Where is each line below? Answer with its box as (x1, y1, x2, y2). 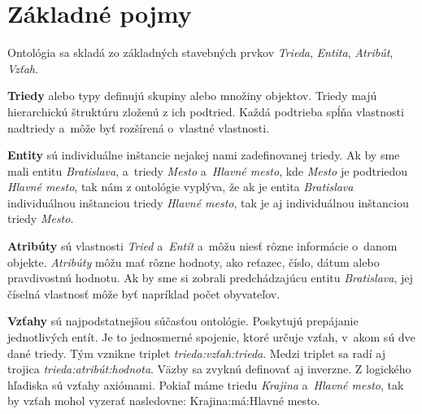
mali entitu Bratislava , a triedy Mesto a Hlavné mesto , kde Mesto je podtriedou (7, 162, 408, 179)
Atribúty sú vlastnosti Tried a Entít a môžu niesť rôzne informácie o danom (7, 238, 398, 255)
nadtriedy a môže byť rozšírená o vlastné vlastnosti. (7, 119, 270, 136)
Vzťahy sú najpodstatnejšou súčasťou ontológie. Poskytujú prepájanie (7, 312, 359, 329)
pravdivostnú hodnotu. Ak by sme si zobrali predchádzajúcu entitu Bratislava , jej (7, 269, 413, 286)
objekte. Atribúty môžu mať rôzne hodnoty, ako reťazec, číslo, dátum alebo (7, 253, 380, 270)
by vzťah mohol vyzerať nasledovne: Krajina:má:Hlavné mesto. (7, 392, 320, 409)
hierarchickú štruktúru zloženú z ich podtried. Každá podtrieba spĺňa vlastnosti (7, 102, 404, 120)
